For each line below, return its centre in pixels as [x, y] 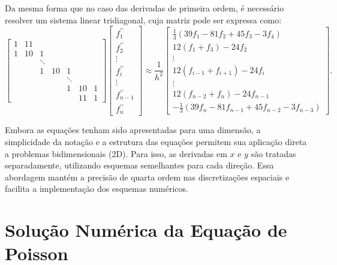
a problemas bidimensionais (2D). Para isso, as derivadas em [116, 153]
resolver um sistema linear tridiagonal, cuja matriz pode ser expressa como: [143, 19]
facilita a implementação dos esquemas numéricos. [97, 189]
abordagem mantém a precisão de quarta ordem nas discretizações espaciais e [147, 177]
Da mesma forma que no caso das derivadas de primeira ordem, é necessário [145, 8]
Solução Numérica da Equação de [146, 230]
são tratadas [273, 153]
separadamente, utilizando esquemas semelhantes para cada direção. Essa [139, 165]
